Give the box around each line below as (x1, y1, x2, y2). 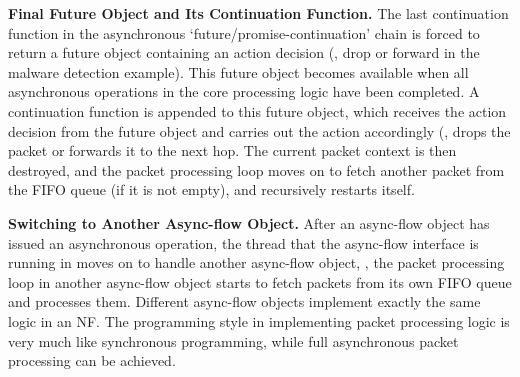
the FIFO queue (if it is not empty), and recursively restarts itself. (8, 179, 415, 200)
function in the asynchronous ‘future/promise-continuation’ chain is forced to (8, 22, 480, 43)
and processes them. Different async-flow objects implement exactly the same (8, 291, 481, 312)
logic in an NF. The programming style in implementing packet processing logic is (8, 310, 510, 331)
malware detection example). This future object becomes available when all (8, 61, 469, 82)
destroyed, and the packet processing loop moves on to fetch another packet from (8, 159, 505, 180)
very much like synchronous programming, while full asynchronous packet (8, 330, 459, 351)
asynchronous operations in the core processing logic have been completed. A (8, 81, 480, 102)
